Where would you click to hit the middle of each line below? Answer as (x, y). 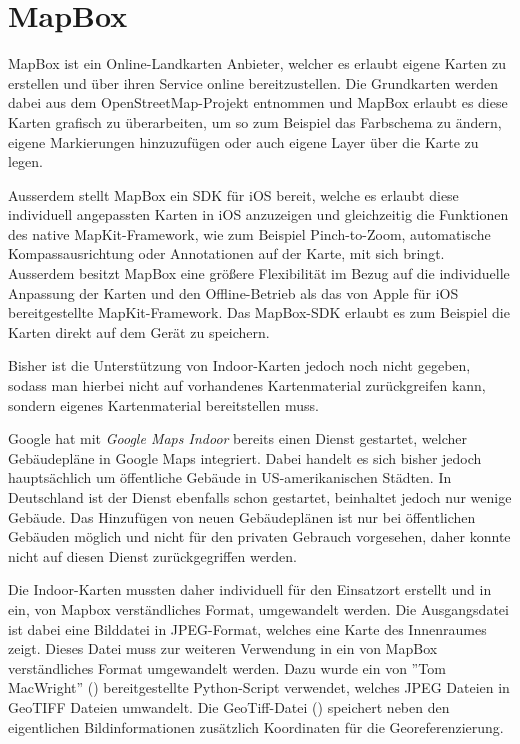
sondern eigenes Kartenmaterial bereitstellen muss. (163, 404)
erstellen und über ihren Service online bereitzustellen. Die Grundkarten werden (253, 82)
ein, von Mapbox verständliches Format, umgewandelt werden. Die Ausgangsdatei (258, 608)
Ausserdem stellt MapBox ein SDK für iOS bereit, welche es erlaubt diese (233, 194)
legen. (25, 161)
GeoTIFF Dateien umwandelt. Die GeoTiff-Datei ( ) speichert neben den (229, 706)
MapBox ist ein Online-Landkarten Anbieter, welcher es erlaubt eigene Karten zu (257, 63)
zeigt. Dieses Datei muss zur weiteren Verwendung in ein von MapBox (223, 648)
